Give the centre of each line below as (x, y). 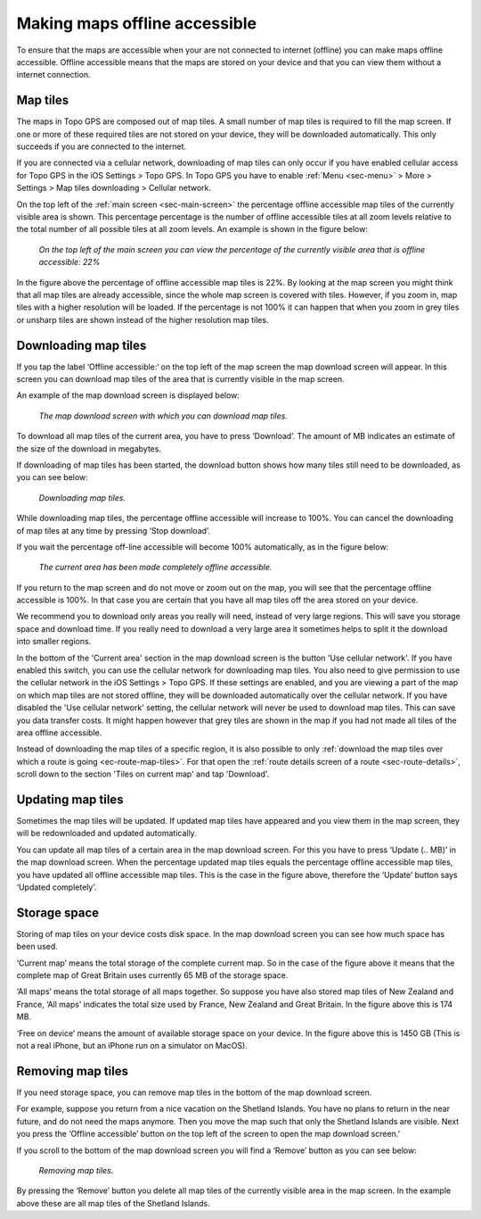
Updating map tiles (70, 799)
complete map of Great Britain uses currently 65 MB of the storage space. (152, 975)
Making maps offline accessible (137, 23)
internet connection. (53, 75)
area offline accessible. (59, 733)
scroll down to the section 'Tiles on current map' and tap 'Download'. (143, 774)
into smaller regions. (54, 642)
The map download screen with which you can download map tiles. (163, 416)
